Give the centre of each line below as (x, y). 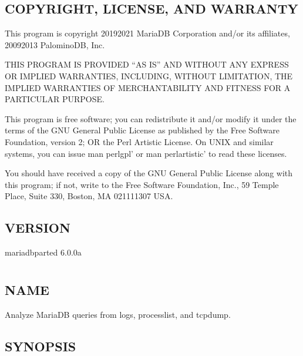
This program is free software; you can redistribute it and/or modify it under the (151, 118)
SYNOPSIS (41, 346)
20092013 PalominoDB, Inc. (55, 44)
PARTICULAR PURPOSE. (55, 99)
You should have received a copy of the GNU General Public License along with (149, 173)
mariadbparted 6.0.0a (43, 252)
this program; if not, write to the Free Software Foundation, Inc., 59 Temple (142, 184)
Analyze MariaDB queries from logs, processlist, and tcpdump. (118, 314)
